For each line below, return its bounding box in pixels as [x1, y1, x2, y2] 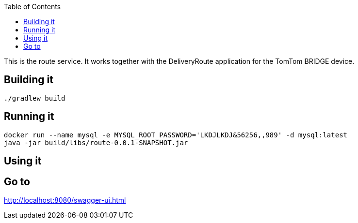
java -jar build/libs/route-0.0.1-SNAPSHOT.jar [4, 138, 188, 147]
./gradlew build [4, 94, 65, 102]
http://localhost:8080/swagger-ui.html [4, 195, 126, 204]
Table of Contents [4, 2, 61, 11]
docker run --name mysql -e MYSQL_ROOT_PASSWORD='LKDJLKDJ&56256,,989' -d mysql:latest [4, 131, 348, 139]
